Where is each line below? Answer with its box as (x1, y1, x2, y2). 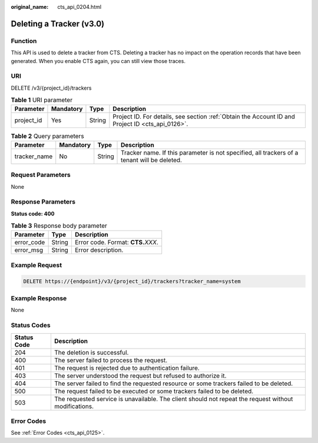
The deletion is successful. (54, 348, 129, 356)
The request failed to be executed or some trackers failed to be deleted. (54, 387, 254, 395)
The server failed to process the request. (54, 356, 168, 364)
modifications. (54, 402, 94, 410)
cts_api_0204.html (57, 4, 102, 10)
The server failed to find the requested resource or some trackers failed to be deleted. (54, 379, 293, 388)
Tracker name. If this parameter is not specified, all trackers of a (121, 148, 299, 156)
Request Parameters (11, 171, 71, 179)
